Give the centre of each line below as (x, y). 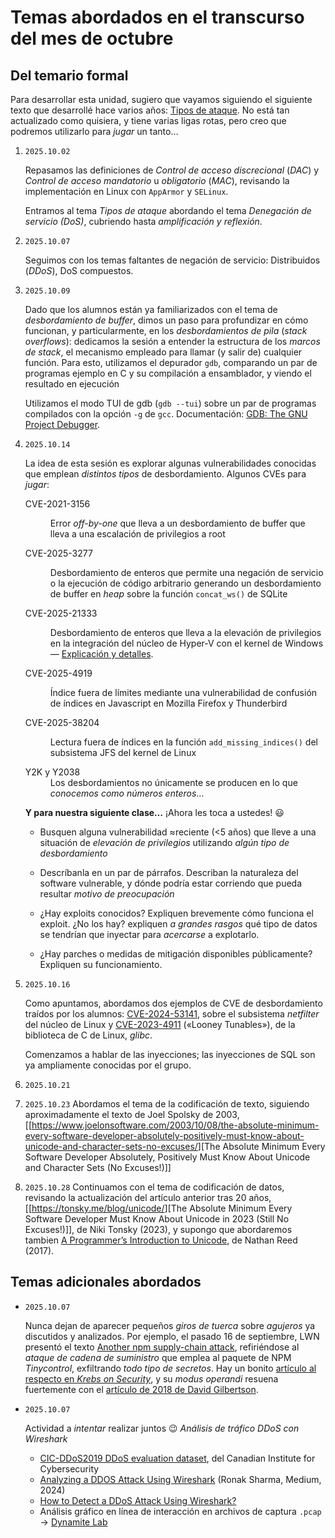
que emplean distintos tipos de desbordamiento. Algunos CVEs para (165, 474)
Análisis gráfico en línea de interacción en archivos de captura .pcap (180, 1511)
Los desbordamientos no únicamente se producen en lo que (173, 782)
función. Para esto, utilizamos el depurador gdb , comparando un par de (171, 362)
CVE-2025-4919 (58, 673)
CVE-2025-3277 (58, 553)
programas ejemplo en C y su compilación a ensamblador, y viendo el (168, 373)
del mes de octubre (92, 38)
